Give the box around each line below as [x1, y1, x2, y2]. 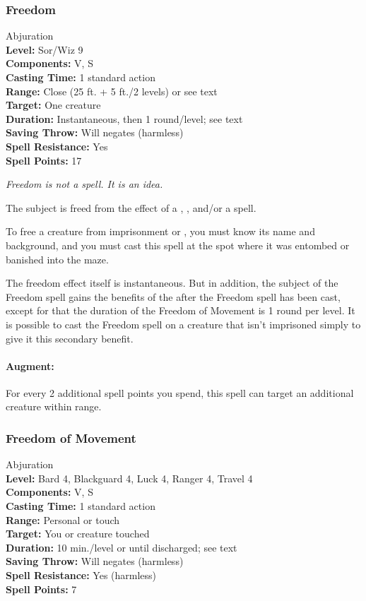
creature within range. [6, 399, 102, 414]
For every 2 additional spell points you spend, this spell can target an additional [6, 385, 354, 400]
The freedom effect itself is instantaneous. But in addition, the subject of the [6, 275, 338, 290]
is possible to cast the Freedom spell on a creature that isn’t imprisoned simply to [6, 316, 361, 331]
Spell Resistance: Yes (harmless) [6, 568, 157, 583]
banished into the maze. [6, 251, 109, 266]
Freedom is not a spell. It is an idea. [6, 177, 163, 191]
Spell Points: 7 [6, 581, 77, 596]
